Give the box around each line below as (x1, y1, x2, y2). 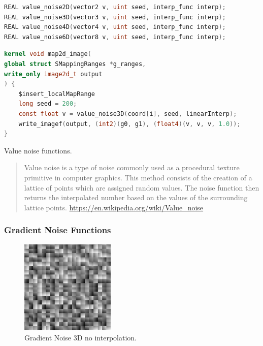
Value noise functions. (4, 145, 72, 155)
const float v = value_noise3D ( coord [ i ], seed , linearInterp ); (18, 110, 237, 117)
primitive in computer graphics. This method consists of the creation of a (24, 172, 252, 182)
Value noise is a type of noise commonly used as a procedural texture (24, 162, 240, 173)
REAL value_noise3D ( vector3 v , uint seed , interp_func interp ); (4, 13, 226, 21)
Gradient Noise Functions (4, 224, 111, 236)
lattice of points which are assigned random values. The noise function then (24, 182, 259, 193)
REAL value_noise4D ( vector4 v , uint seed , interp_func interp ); (4, 23, 226, 31)
